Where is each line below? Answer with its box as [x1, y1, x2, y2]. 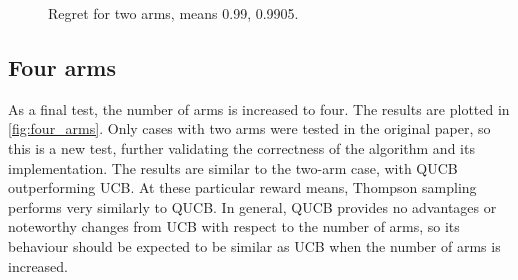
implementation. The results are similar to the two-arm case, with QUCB [8, 157, 458, 178]
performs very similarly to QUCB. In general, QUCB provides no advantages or [8, 196, 497, 217]
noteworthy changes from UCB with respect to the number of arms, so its [8, 216, 460, 237]
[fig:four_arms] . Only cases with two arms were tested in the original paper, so [8, 118, 491, 139]
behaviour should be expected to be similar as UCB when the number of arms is [8, 235, 501, 256]
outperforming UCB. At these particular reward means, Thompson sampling [8, 177, 477, 198]
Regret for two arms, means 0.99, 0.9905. [48, 3, 299, 23]
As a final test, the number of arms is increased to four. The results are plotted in [8, 98, 510, 119]
